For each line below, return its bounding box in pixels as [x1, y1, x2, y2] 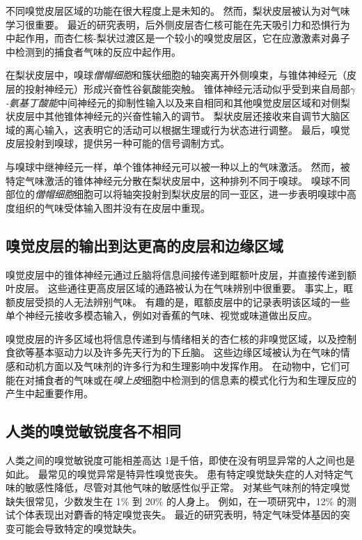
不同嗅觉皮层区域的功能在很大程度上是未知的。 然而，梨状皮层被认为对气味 [6, 3, 350, 17]
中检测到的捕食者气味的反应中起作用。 [6, 44, 181, 59]
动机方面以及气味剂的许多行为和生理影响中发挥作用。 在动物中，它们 [24, 359, 340, 373]
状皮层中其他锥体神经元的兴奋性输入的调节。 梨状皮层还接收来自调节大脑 [6, 109, 340, 123]
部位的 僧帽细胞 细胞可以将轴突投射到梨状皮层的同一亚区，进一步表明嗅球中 [6, 187, 347, 201]
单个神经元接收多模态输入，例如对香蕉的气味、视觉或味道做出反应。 [6, 308, 317, 323]
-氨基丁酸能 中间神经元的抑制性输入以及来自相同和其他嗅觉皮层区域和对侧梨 [6, 95, 351, 109]
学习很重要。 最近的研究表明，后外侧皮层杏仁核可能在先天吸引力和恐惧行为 [6, 17, 350, 31]
